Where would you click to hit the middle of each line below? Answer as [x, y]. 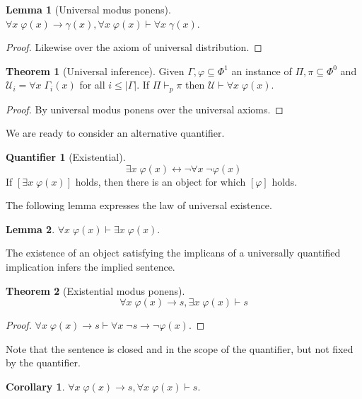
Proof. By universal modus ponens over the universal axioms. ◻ [145, 109]
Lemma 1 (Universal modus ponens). [88, 9]
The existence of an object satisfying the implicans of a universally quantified [173, 253]
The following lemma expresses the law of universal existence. [139, 205]
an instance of [262, 71]
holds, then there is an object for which [160, 181]
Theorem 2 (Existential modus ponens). [95, 290]
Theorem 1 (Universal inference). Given [95, 71]
